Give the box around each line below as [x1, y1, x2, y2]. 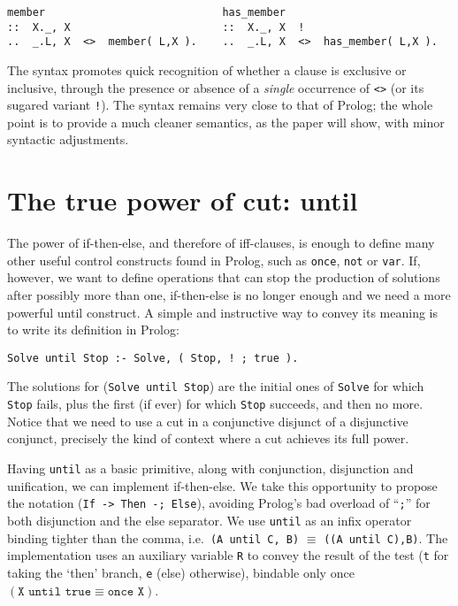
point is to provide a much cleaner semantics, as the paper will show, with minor [7, 112, 445, 131]
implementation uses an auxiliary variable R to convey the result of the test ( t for [7, 546, 449, 564]
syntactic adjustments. [7, 130, 129, 149]
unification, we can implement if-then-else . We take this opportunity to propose [7, 476, 438, 495]
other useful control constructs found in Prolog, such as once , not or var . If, [7, 250, 421, 269]
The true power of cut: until [7, 182, 358, 219]
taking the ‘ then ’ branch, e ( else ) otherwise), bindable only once [7, 563, 355, 581]
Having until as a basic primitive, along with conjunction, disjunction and [7, 458, 414, 477]
